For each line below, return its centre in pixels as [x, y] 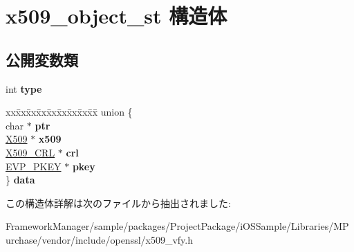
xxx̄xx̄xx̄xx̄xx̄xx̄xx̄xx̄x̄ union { [69, 112]
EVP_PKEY [34, 166]
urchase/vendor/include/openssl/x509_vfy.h [100, 239]
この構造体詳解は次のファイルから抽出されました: [118, 202]
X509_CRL [30, 152]
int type [24, 88]
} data [20, 180]
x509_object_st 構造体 [117, 16]
